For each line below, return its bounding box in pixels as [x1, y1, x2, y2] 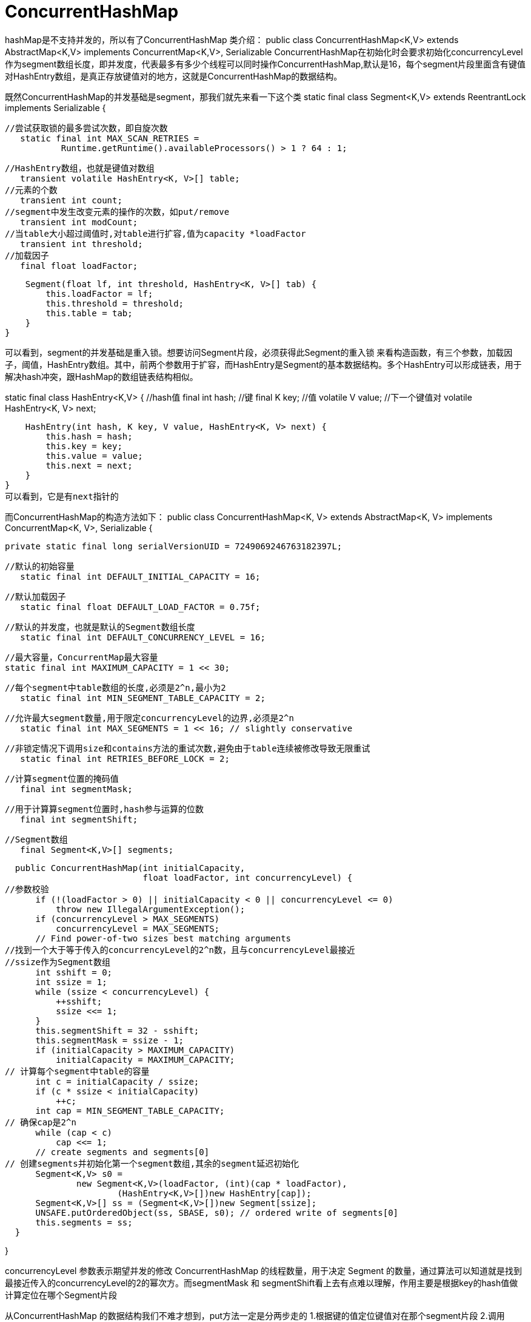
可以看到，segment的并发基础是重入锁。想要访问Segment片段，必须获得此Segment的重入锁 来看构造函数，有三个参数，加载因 [5, 347, 513, 358]
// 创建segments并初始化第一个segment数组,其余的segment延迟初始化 [5, 1158, 299, 1168]
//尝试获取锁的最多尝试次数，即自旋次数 [5, 123, 168, 133]
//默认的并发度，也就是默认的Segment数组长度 [5, 622, 195, 632]
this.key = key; [45, 441, 122, 451]
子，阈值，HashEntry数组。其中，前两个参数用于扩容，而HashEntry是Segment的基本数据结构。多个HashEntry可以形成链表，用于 [5, 359, 522, 370]
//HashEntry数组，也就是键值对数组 [5, 163, 155, 173]
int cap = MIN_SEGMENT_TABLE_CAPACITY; [35, 1105, 225, 1116]
